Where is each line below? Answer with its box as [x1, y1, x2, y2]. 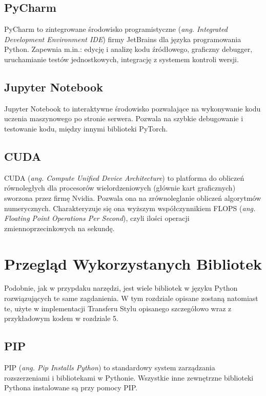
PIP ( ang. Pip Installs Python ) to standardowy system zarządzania [4, 362, 215, 373]
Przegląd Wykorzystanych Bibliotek [4, 253, 262, 274]
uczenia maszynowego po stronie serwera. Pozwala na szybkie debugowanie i [4, 113, 243, 124]
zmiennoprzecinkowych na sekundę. [4, 222, 115, 233]
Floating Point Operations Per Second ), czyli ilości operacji [4, 213, 190, 223]
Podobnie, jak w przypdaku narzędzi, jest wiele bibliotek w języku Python [4, 282, 238, 293]
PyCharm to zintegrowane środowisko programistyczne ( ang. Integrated [4, 24, 228, 34]
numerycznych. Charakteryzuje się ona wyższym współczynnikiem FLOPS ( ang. [4, 202, 256, 213]
